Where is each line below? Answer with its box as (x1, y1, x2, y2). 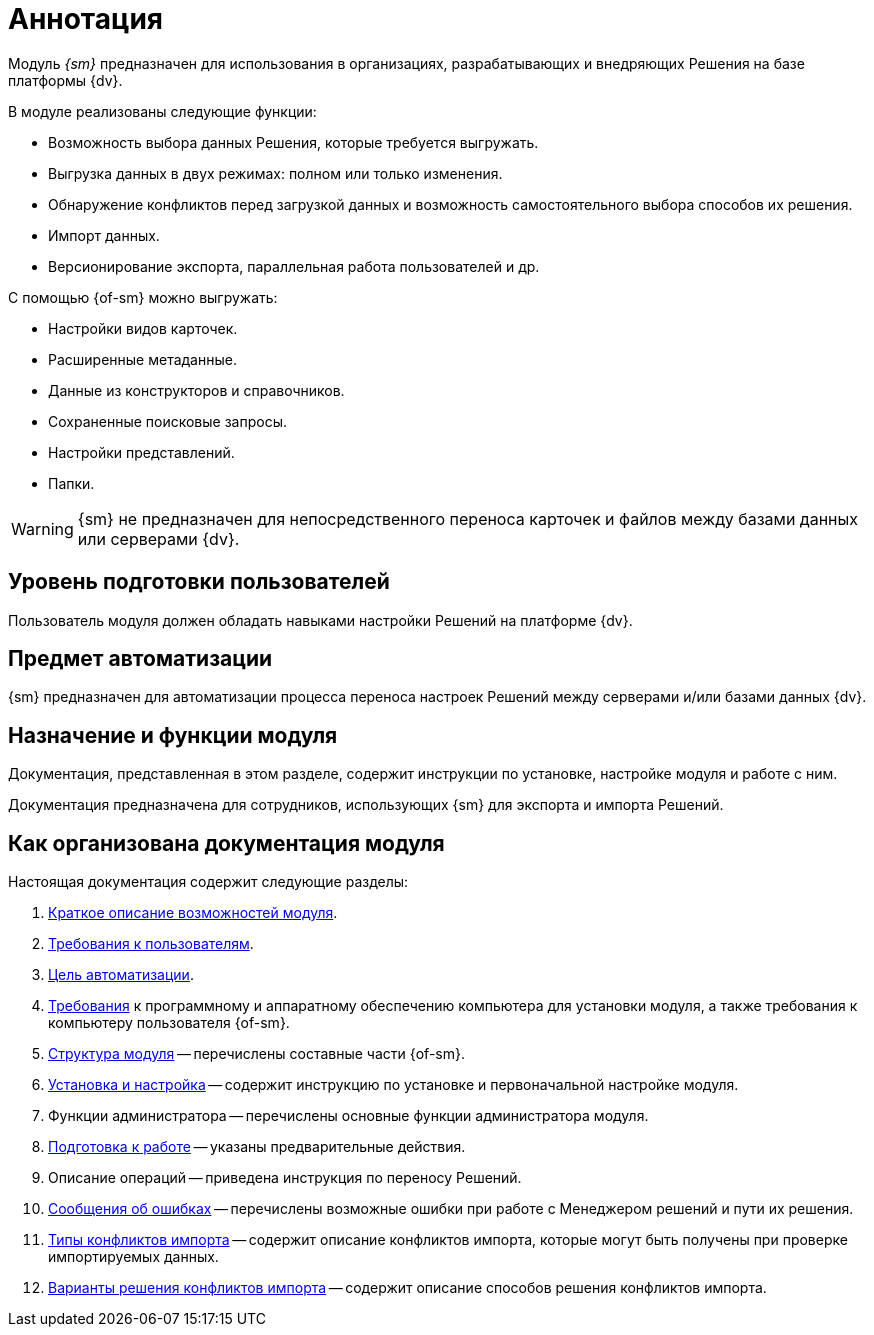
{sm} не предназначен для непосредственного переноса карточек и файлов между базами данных (77, 508, 858, 529)
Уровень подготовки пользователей (8, 569, 390, 595)
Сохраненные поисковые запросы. (48, 412, 288, 430)
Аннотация (8, 2, 163, 36)
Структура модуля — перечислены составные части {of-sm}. (48, 1045, 465, 1063)
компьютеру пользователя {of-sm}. (48, 1014, 290, 1032)
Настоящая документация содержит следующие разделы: (8, 873, 409, 891)
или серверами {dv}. (77, 528, 240, 549)
